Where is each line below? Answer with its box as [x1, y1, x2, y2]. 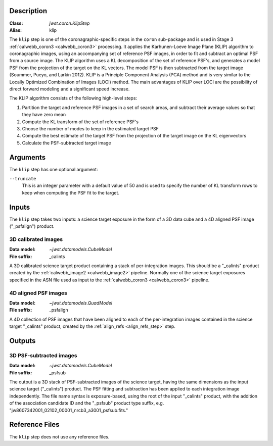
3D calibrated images [9, 235, 63, 242]
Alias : [9, 27, 22, 33]
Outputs [9, 336, 36, 345]
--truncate [9, 176, 36, 182]
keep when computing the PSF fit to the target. [22, 189, 120, 195]
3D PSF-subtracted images [9, 352, 77, 359]
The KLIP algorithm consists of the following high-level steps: [9, 95, 138, 101]
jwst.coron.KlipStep [49, 20, 90, 26]
